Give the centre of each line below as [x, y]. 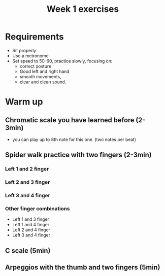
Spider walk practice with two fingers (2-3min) [78, 155]
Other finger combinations [37, 209]
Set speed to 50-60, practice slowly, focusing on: [62, 61]
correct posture [35, 66]
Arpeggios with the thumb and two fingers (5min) [83, 267]
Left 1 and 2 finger [27, 169]
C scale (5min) [28, 251]
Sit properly [24, 50]
